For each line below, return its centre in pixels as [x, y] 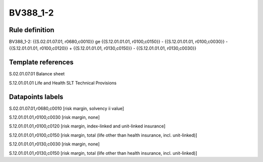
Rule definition [32, 30]
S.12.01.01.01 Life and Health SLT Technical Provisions [63, 83]
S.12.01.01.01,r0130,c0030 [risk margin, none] [54, 144]
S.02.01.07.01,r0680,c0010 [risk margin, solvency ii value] [66, 108]
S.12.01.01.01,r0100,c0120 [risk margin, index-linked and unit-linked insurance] [87, 126]
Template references [41, 63]
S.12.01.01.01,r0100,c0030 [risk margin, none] [54, 117]
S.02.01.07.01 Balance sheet [37, 74]
